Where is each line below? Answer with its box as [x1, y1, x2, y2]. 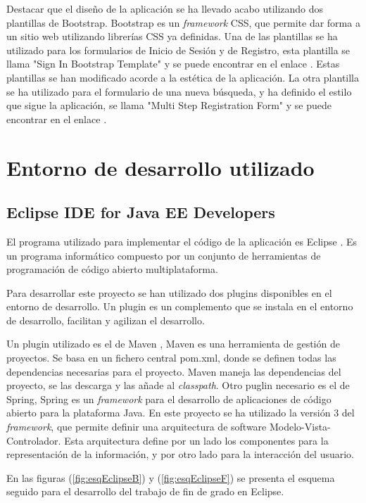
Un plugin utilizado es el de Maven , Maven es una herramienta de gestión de [6, 336, 340, 351]
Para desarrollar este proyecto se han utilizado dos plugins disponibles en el [6, 285, 332, 300]
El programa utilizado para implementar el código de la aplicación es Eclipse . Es [6, 234, 357, 248]
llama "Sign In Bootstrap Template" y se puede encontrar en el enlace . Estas [6, 56, 340, 71]
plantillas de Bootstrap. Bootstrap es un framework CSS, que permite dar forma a [6, 15, 360, 30]
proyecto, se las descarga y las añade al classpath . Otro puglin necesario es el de [6, 378, 350, 393]
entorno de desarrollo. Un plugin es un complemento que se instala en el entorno [6, 299, 353, 314]
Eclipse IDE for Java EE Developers [6, 201, 275, 223]
